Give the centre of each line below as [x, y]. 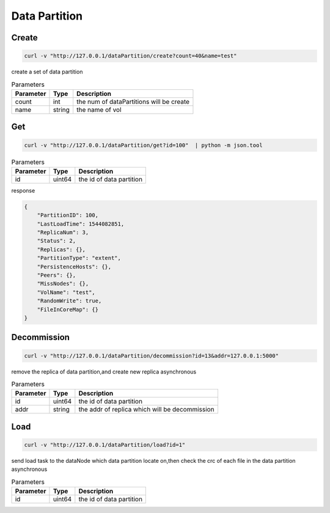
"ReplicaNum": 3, [63, 233]
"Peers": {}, [57, 275]
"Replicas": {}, [61, 249]
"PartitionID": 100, [68, 215]
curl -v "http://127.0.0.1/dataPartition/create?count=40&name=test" [130, 56]
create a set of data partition [47, 72]
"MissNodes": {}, [63, 284]
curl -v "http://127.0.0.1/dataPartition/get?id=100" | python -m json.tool [143, 145]
